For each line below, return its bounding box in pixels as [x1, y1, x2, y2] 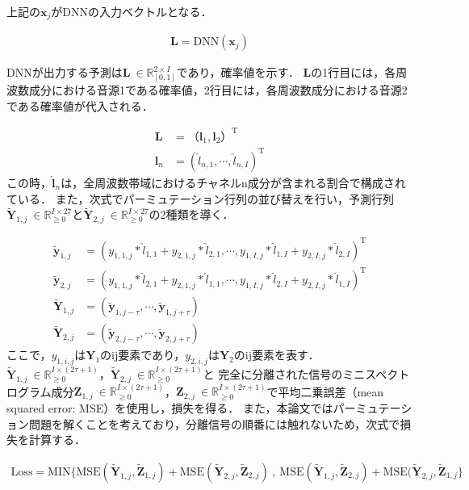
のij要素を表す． [233, 346, 320, 363]
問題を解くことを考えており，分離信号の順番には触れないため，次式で [28, 415, 400, 432]
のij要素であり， [100, 346, 186, 363]
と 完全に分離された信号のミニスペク [203, 365, 399, 382]
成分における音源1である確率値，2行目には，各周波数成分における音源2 [28, 82, 408, 98]
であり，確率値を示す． [176, 64, 299, 81]
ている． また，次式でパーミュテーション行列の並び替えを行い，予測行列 [6, 190, 395, 207]
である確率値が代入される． [6, 97, 153, 114]
